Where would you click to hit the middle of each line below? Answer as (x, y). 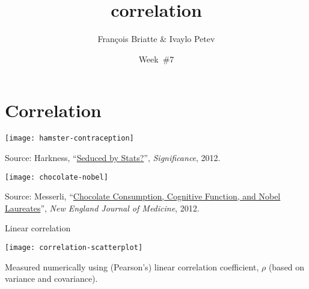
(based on (286, 266)
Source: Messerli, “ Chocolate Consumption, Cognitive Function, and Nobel (143, 196)
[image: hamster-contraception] (69, 138)
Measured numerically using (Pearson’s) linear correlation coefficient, (132, 266)
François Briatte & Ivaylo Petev (156, 39)
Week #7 (156, 59)
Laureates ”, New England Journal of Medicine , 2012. (102, 208)
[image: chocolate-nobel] (57, 177)
